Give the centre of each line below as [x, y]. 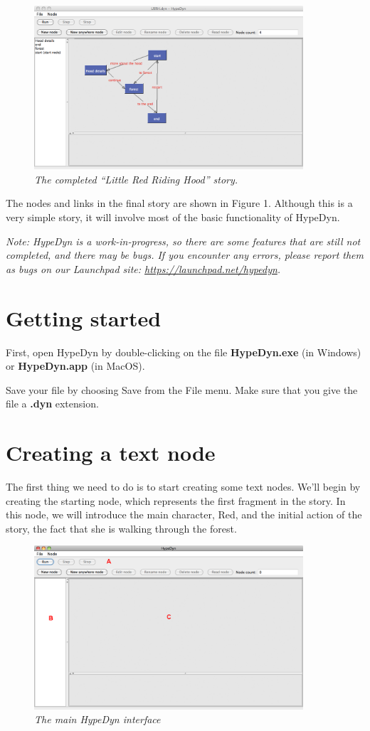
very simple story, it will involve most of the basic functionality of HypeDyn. [173, 217]
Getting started [84, 318]
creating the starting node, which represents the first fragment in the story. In [176, 500]
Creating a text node [111, 453]
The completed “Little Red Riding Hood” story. [136, 179]
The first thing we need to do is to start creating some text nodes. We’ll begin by [183, 487]
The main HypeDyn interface [97, 719]
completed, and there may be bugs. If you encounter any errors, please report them [185, 255]
